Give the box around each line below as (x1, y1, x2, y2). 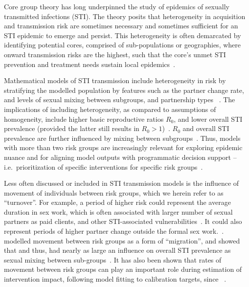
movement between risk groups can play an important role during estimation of (4, 264, 242, 274)
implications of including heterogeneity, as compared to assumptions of (4, 104, 216, 114)
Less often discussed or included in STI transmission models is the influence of (4, 178, 239, 188)
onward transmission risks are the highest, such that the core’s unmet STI (4, 49, 226, 59)
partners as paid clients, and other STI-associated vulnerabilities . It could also (4, 216, 242, 226)
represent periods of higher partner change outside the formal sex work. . (4, 226, 224, 236)
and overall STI (182, 123, 229, 133)
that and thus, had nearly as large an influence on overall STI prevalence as (4, 245, 231, 255)
